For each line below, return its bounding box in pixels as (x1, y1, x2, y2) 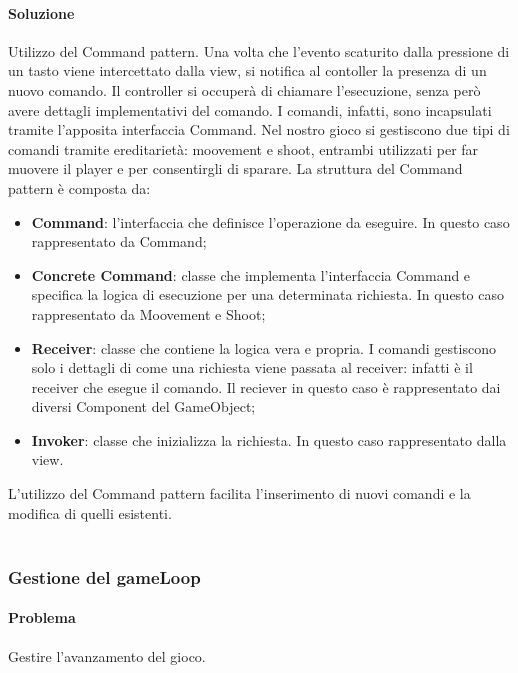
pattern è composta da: (8, 177, 151, 198)
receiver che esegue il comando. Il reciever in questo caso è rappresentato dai (31, 376, 501, 397)
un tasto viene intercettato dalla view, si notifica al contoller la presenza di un (8, 60, 487, 81)
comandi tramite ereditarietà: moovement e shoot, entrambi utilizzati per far (8, 138, 479, 159)
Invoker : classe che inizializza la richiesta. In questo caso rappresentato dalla (31, 429, 507, 450)
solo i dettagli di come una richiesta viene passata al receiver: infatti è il (31, 357, 473, 378)
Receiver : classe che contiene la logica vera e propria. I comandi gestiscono (31, 337, 496, 358)
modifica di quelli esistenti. (8, 502, 172, 523)
